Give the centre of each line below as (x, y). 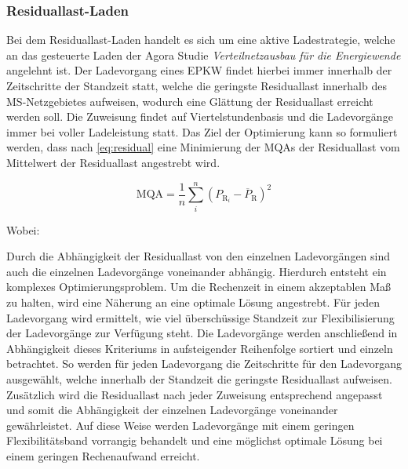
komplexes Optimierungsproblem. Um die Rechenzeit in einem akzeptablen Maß (199, 287)
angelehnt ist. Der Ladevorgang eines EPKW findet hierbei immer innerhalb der (199, 70)
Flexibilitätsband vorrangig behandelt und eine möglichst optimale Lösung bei (195, 440)
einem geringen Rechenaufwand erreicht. (103, 456)
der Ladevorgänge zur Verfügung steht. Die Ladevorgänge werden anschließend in (202, 333)
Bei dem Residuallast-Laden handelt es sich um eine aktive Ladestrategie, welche (201, 40)
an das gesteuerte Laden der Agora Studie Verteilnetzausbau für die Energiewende (204, 55)
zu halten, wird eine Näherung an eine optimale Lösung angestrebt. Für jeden (193, 302)
